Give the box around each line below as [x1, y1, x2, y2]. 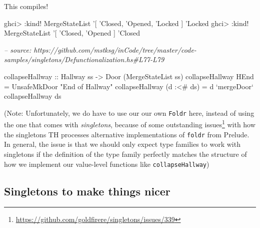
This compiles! [4, 1, 48, 11]
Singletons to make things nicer [4, 183, 170, 198]
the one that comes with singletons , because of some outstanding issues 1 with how [4, 118, 255, 130]
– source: [4, 44, 31, 55]
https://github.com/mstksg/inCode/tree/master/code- [33, 44, 196, 55]
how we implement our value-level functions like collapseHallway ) [4, 158, 209, 169]
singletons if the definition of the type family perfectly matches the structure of [4, 148, 247, 159]
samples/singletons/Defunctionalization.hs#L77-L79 [4, 54, 164, 65]
